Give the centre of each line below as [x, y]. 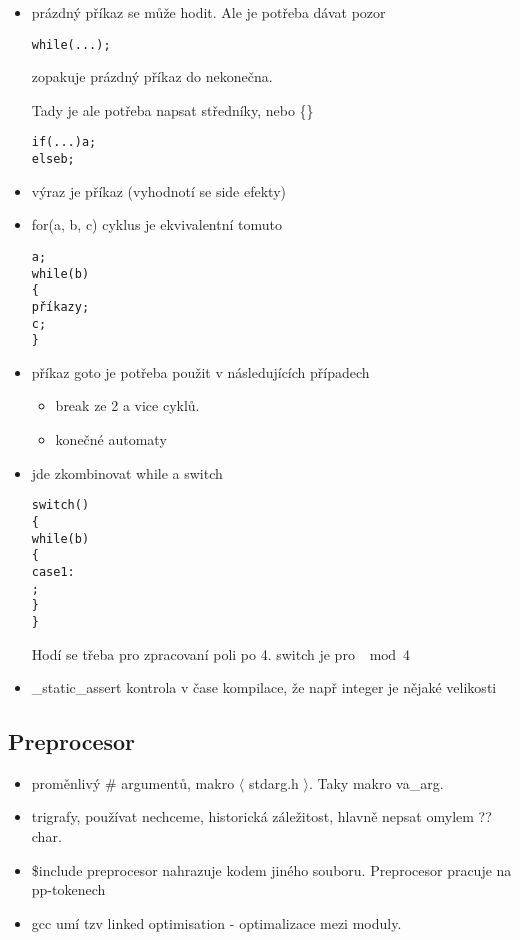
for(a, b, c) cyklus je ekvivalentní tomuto [156, 224]
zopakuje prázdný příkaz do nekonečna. [152, 76]
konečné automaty [111, 439]
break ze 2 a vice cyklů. [127, 405]
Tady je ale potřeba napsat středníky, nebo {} [172, 109]
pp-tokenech [68, 889]
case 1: [53, 571]
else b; [53, 159]
